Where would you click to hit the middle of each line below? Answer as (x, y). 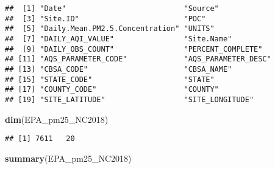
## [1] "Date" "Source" (112, 9)
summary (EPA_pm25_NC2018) (68, 158)
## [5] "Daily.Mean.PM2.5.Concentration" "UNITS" (110, 29)
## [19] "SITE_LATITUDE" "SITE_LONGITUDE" (130, 99)
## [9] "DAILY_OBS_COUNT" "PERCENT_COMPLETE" (134, 49)
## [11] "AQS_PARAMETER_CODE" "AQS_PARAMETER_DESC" (138, 59)
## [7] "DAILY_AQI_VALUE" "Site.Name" (119, 39)
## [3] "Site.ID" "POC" (105, 19)
